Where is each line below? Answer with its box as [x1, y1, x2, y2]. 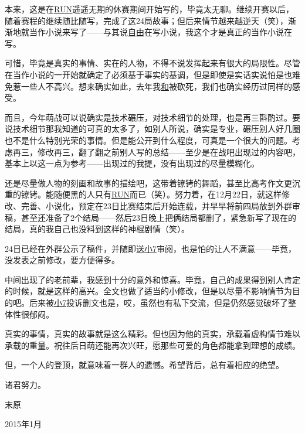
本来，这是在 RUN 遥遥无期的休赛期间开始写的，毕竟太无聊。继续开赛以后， [5, 3, 294, 15]
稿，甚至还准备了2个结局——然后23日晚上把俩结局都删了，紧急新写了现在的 [5, 211, 296, 223]
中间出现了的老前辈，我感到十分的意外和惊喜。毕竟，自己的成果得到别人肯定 [5, 273, 300, 285]
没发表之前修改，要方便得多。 [5, 254, 120, 266]
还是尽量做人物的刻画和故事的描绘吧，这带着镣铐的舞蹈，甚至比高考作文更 [5, 176, 292, 189]
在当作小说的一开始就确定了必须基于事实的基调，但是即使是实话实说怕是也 [5, 68, 292, 80]
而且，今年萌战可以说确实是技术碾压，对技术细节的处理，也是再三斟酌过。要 [5, 111, 300, 123]
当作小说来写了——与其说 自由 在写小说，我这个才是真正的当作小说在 [29, 26, 292, 38]
